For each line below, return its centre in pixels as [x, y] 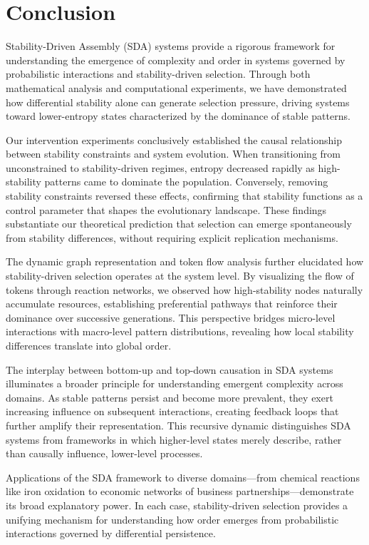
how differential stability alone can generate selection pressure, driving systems [178, 102]
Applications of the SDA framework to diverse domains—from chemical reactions [183, 477]
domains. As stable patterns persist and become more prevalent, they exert [170, 397]
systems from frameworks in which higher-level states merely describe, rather [174, 439]
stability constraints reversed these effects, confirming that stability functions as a [184, 196]
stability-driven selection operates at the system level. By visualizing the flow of [180, 276]
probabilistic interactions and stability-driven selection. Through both [158, 74]
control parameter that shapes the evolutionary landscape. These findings [166, 209]
